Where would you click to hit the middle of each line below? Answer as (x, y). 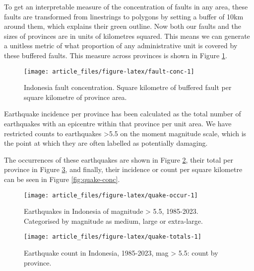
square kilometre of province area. (75, 97)
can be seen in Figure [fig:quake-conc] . (62, 179)
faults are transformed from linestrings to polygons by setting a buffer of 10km (124, 16)
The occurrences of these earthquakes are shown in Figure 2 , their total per (119, 159)
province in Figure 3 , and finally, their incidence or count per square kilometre (123, 169)
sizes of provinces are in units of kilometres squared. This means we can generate (127, 36)
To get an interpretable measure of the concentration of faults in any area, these (126, 6)
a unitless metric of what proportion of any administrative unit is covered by (121, 45)
